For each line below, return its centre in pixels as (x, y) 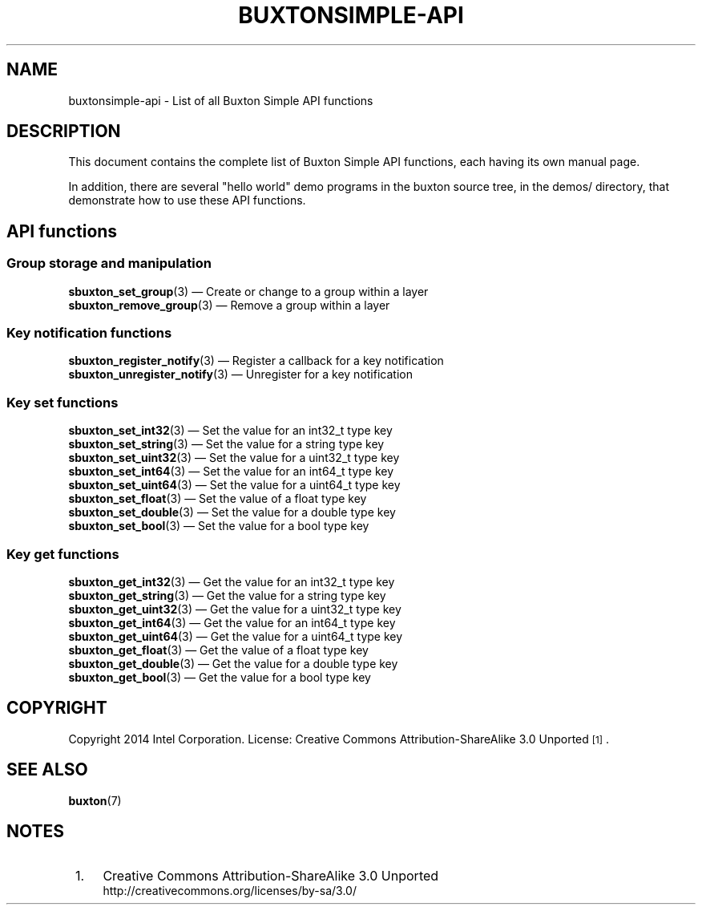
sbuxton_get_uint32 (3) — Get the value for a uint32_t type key (235, 609)
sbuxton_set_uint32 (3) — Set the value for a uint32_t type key (234, 458)
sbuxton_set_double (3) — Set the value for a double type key (232, 512)
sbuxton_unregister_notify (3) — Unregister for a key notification (240, 375)
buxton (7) (95, 800)
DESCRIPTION (64, 132)
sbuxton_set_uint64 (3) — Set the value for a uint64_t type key (234, 485)
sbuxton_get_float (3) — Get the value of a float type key (218, 650)
